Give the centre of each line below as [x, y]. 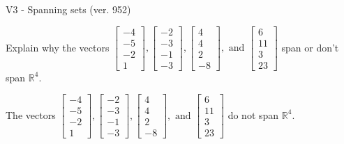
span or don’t [310, 47]
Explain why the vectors [58, 47]
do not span [253, 114]
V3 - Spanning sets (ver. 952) [68, 9]
